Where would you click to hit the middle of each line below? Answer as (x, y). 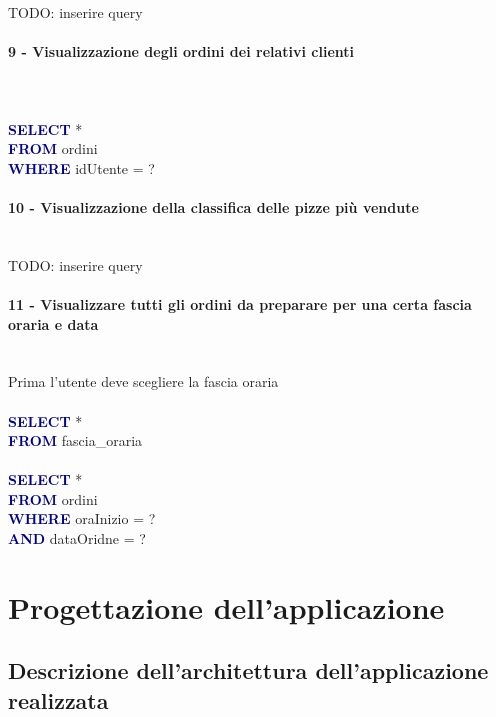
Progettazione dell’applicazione (226, 606)
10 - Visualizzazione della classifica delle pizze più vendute (213, 206)
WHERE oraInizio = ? (82, 518)
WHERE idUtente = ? (81, 167)
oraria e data (53, 323)
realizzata (58, 699)
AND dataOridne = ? (77, 538)
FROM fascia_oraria (75, 440)
